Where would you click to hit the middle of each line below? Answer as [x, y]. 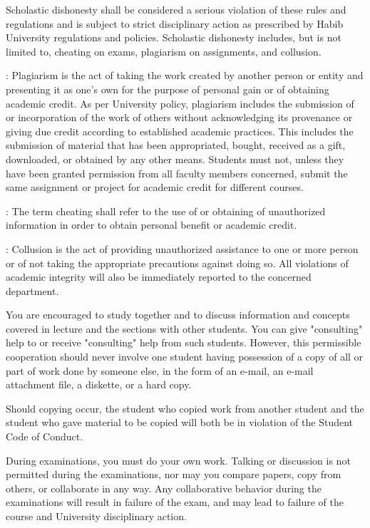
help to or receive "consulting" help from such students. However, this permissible [184, 342]
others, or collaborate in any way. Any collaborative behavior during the [164, 488]
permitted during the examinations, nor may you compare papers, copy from [174, 474]
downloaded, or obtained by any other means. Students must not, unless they [175, 159]
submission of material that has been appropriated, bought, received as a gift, [176, 145]
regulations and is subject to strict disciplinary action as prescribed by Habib [175, 23]
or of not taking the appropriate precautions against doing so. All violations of [177, 263]
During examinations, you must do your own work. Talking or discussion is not [178, 460]
